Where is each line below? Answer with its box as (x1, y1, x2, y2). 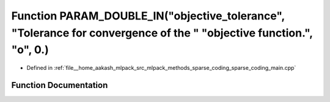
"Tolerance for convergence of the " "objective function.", (11, 26, 313, 39)
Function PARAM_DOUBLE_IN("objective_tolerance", (11, 9, 285, 22)
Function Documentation (11, 80, 108, 90)
